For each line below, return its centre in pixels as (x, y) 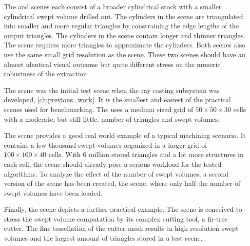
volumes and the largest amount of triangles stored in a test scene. (103, 238)
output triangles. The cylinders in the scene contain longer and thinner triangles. (125, 35)
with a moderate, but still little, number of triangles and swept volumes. (112, 119)
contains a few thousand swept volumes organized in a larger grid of (106, 145)
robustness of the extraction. (47, 74)
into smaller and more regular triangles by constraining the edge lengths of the (121, 26)
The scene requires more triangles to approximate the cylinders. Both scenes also (125, 45)
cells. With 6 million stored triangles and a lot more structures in (146, 154)
